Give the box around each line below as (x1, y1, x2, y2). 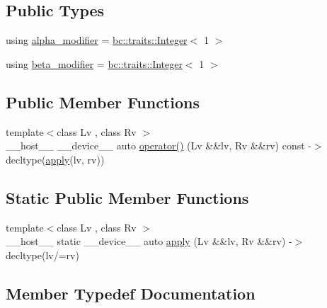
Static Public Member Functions (6, 186, 249, 208)
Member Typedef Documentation (6, 282, 256, 304)
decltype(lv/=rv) (6, 247, 79, 262)
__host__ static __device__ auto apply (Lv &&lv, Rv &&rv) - (6, 234, 292, 249)
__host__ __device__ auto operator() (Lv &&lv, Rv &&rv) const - (6, 138, 311, 153)
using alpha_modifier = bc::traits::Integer (6, 33, 188, 47)
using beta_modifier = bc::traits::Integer (6, 56, 183, 71)
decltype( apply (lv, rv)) (6, 152, 105, 166)
